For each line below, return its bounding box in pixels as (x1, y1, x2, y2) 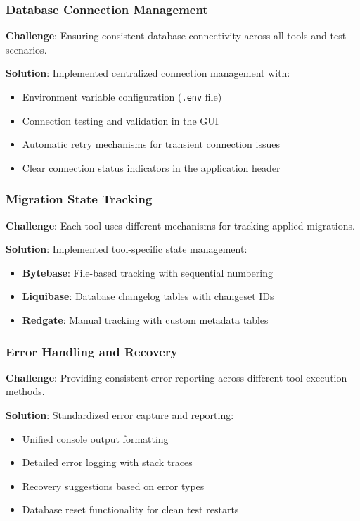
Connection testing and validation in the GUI (22, 113, 219, 127)
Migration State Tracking (6, 190, 153, 208)
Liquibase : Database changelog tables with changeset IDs (22, 289, 274, 303)
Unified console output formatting (22, 431, 169, 446)
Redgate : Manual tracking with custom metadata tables (22, 313, 269, 327)
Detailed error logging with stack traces (22, 455, 193, 470)
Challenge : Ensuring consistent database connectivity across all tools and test (6, 28, 347, 43)
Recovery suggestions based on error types (22, 478, 205, 493)
